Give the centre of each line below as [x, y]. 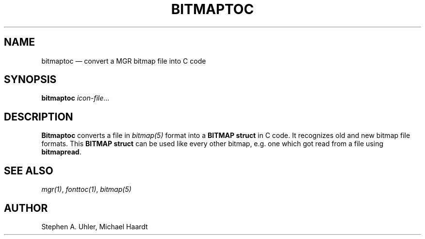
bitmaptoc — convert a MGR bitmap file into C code [124, 61]
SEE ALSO [29, 171]
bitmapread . [61, 152]
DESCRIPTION [39, 117]
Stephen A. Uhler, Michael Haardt [95, 226]
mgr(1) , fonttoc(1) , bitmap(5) [86, 189]
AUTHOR [26, 208]
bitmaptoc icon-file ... [75, 98]
